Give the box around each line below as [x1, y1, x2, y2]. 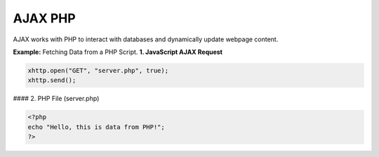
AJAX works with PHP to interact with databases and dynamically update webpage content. [13, 35, 279, 43]
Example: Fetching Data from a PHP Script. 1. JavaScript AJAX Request [13, 48, 222, 56]
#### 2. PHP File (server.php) [13, 95, 100, 103]
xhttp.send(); [27, 76, 77, 84]
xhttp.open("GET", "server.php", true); [27, 67, 168, 74]
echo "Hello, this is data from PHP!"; [27, 123, 165, 131]
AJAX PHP [13, 11, 77, 26]
